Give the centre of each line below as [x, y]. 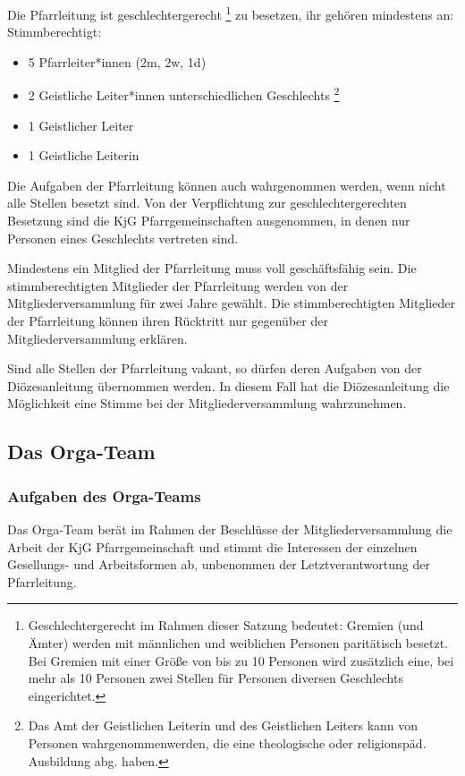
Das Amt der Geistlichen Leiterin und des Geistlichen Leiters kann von [223, 725]
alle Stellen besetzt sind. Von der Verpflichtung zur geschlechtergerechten [207, 203]
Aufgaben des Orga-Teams [104, 495]
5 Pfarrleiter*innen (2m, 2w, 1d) [117, 61]
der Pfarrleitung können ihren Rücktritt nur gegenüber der [168, 321]
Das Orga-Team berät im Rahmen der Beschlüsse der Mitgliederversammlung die [230, 529]
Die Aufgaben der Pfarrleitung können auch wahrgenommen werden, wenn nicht [227, 185]
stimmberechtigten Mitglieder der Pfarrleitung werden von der [178, 285]
